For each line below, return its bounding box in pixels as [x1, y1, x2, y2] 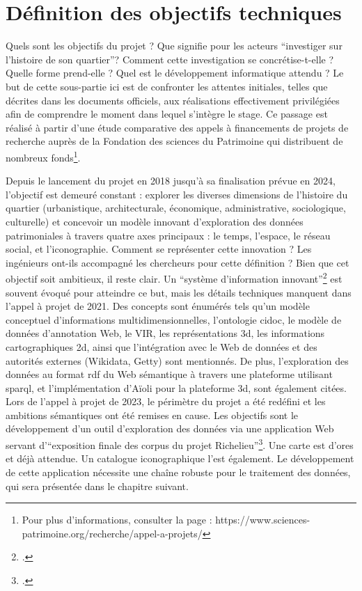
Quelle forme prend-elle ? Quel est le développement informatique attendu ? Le [6, 65, 344, 80]
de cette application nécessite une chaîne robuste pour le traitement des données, [6, 464, 351, 479]
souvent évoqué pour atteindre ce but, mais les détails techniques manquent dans [6, 285, 352, 299]
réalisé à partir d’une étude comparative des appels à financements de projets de [6, 120, 349, 134]
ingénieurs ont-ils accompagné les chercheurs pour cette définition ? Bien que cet [6, 255, 349, 269]
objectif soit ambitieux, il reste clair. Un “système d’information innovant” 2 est [6, 269, 343, 285]
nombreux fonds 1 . [6, 148, 81, 164]
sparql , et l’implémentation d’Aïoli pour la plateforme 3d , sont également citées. [6, 380, 347, 395]
